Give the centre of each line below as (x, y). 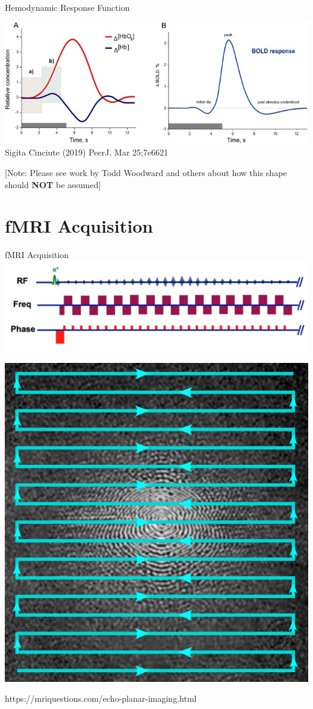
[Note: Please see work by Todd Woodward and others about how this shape (146, 172)
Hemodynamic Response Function (67, 7)
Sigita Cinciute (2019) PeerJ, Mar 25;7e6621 (87, 152)
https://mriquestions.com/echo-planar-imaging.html (101, 698)
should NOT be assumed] (53, 184)
